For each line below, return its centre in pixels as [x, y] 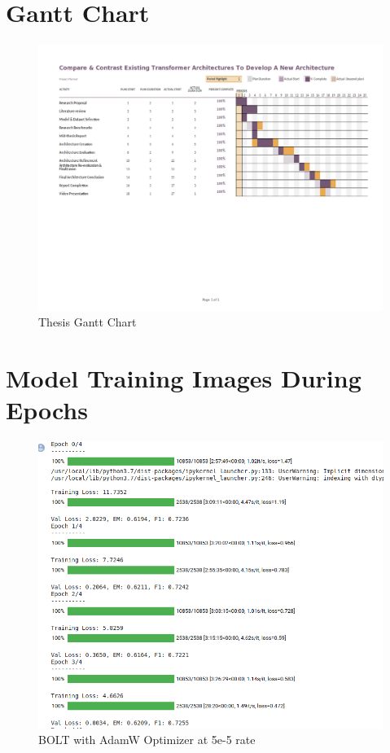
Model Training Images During [184, 378]
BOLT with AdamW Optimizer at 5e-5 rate [147, 740]
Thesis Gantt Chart [88, 322]
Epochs [47, 410]
